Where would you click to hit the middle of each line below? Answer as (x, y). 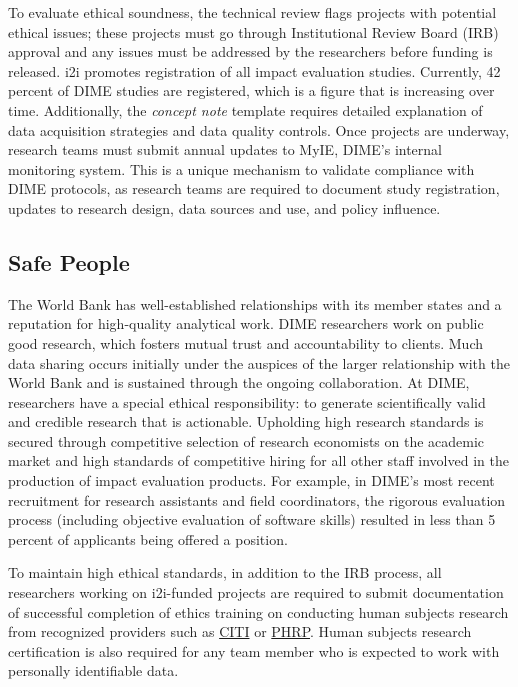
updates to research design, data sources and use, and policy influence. (224, 207)
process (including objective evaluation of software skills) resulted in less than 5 (252, 519)
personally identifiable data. (93, 670)
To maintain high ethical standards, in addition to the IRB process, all (225, 572)
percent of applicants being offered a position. (148, 538)
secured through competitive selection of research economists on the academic (246, 440)
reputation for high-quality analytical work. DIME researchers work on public (246, 323)
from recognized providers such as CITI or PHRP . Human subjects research (240, 631)
